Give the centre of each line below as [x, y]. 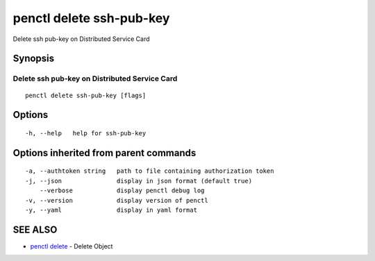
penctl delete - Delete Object [72, 246]
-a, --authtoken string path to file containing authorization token [150, 171]
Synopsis [34, 59]
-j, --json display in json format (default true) [139, 181]
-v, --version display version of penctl [117, 200]
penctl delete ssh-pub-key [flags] [86, 95]
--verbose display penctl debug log [122, 191]
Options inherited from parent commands [105, 153]
